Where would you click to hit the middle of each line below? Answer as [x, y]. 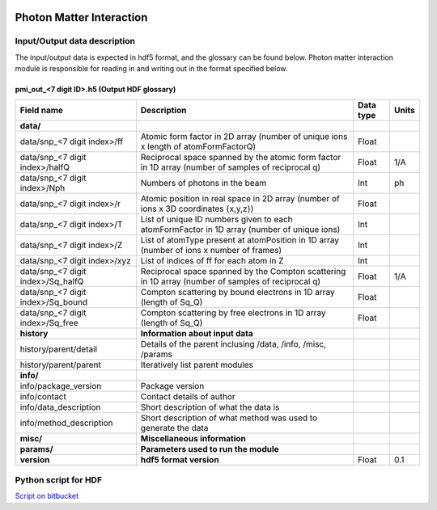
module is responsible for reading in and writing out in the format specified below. [151, 69]
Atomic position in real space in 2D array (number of [240, 198]
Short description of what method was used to [229, 418]
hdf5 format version [180, 459]
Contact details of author [188, 396]
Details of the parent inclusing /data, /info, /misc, [233, 344]
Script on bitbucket [47, 496]
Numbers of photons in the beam [204, 183]
